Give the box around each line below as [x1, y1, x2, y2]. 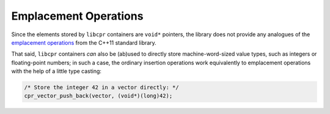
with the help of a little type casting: [11, 67, 102, 75]
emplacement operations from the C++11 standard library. [11, 39, 157, 46]
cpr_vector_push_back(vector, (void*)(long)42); [24, 93, 173, 99]
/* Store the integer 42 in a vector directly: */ [24, 84, 180, 91]
